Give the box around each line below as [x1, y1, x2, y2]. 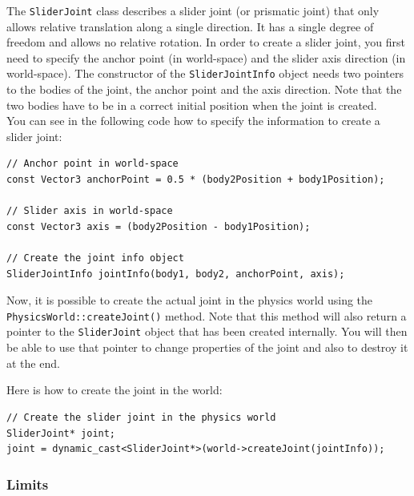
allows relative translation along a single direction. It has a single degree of [6, 18, 374, 34]
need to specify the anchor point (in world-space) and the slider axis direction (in [6, 49, 406, 66]
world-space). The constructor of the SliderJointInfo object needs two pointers [6, 65, 404, 82]
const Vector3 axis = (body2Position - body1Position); [6, 220, 311, 232]
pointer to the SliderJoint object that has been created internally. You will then [6, 323, 408, 340]
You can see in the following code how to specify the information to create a [6, 112, 380, 129]
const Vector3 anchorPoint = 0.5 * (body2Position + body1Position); [6, 174, 385, 186]
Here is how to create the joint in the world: [6, 381, 223, 398]
